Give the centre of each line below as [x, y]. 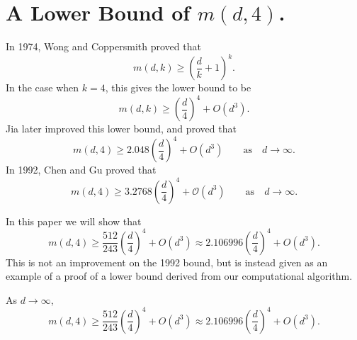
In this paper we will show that [74, 221]
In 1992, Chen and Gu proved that [81, 170]
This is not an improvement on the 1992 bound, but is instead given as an [167, 262]
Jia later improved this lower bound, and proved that [121, 129]
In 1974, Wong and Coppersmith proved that [103, 46]
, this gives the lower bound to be [178, 87]
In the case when [42, 87]
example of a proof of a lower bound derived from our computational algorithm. [179, 276]
